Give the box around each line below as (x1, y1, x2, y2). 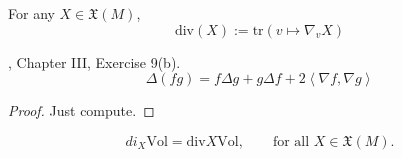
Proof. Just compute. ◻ (8, 100, 155, 121)
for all (272, 134, 310, 149)
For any (8, 3, 55, 23)
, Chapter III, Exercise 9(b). (8, 51, 181, 72)
